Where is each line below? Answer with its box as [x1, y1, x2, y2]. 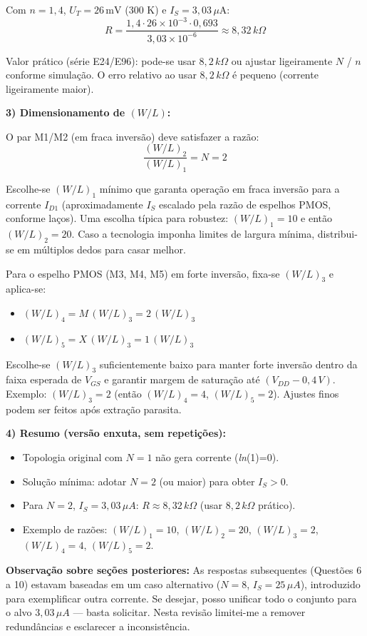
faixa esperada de [6, 372, 82, 387]
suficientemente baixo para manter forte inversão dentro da [99, 356, 358, 371]
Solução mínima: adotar [22, 473, 127, 488]
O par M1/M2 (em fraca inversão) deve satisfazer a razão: [6, 128, 259, 143]
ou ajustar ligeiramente [231, 53, 333, 68]
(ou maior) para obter [159, 473, 255, 488]
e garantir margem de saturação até [104, 372, 260, 387]
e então [301, 211, 333, 226]
